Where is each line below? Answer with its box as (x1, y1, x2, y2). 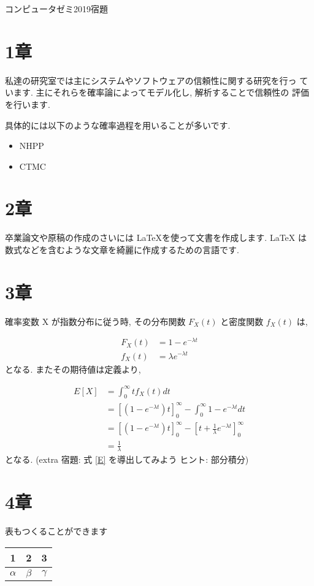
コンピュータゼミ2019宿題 (5, 2, 108, 15)
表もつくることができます (5, 525, 108, 538)
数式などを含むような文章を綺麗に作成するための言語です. (5, 243, 239, 256)
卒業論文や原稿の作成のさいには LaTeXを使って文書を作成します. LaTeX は (5, 231, 307, 244)
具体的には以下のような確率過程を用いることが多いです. (5, 118, 231, 131)
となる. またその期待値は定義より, (5, 362, 141, 375)
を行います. (5, 97, 50, 110)
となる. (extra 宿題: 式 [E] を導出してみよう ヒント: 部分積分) (5, 453, 249, 466)
